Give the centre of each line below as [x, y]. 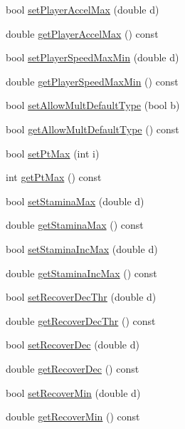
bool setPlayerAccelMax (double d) [83, 9]
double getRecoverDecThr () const [81, 320]
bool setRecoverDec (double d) [73, 345]
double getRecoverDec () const [73, 368]
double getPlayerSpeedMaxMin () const [92, 81]
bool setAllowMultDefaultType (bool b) [93, 105]
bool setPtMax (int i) [53, 153]
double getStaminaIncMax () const [81, 273]
